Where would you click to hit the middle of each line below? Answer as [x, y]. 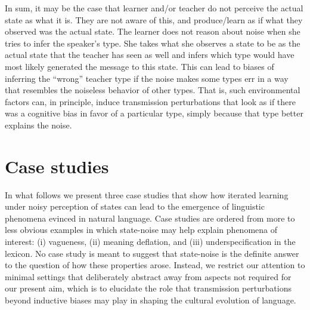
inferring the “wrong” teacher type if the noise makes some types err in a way [147, 78]
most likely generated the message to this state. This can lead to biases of [139, 66]
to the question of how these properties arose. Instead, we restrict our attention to [155, 265]
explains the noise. [38, 125]
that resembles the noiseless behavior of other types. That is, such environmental [153, 90]
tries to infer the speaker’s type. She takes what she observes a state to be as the [153, 43]
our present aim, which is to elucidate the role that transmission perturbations [148, 288]
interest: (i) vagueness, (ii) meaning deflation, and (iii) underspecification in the [150, 242]
